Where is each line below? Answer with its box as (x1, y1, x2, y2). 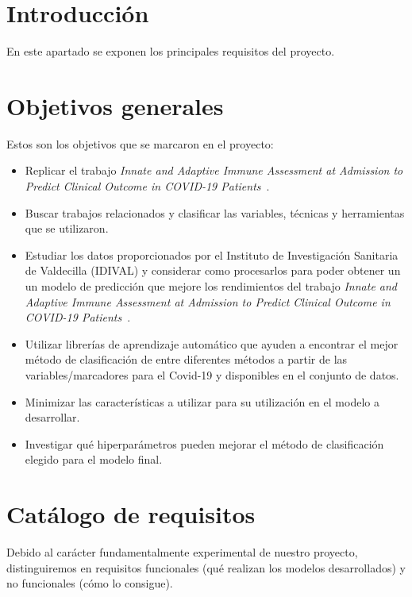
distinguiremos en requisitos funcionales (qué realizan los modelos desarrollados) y (6, 559, 406, 576)
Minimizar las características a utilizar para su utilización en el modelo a (25, 393, 379, 410)
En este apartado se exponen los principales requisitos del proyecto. (6, 43, 335, 60)
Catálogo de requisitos (6, 498, 256, 530)
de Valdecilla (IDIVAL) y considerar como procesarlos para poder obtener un (25, 262, 401, 279)
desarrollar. (25, 409, 80, 426)
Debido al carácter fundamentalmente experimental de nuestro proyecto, (6, 544, 358, 560)
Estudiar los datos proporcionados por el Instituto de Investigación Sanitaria (25, 246, 399, 263)
